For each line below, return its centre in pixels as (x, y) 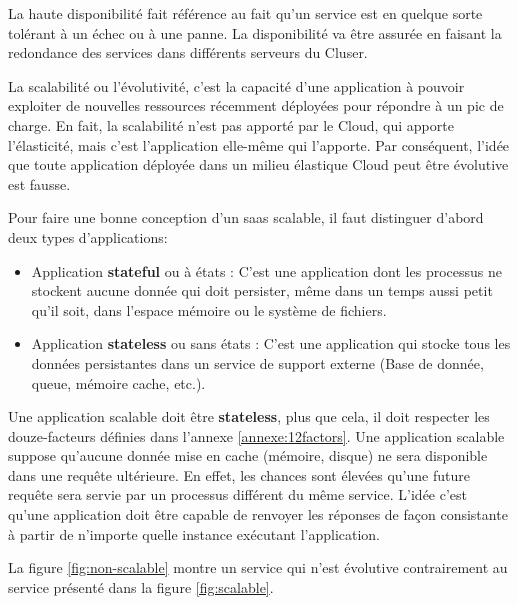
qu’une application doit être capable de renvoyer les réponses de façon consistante (258, 514)
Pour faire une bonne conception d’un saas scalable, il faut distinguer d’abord (246, 217)
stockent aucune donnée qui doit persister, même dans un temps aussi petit (262, 290)
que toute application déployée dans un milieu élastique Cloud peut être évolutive (258, 164)
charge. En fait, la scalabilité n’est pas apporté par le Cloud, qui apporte (231, 124)
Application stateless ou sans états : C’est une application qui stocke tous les (271, 343)
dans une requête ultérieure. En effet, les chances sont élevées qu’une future (239, 474)
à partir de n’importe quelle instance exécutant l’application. (194, 533)
